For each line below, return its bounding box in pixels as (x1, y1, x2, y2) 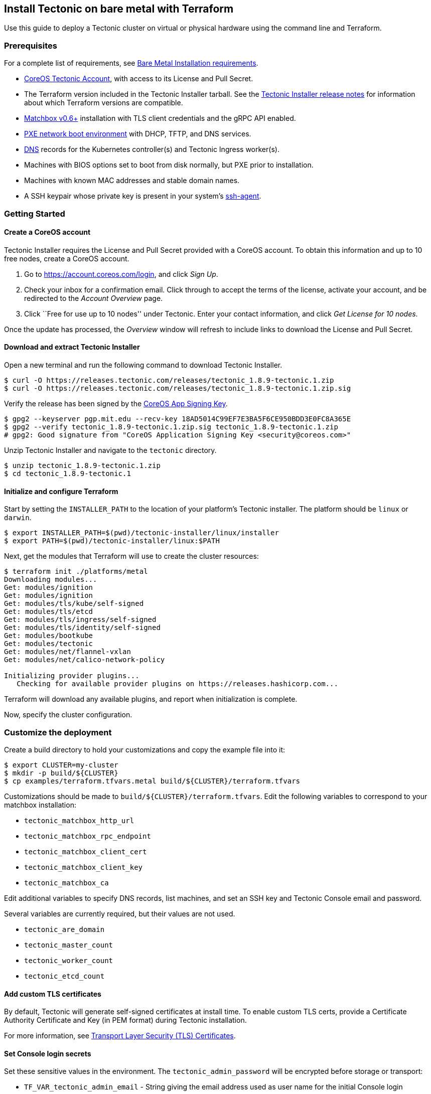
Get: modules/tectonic (4, 640, 93, 648)
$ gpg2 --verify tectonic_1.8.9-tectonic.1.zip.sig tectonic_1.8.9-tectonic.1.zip (4, 422, 338, 431)
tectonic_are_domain (24, 925, 105, 933)
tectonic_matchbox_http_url (24, 816, 134, 825)
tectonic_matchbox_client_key (24, 863, 143, 871)
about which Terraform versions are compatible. (24, 98, 183, 107)
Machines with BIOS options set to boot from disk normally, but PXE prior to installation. (24, 161, 314, 170)
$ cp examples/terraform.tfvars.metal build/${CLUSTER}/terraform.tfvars (4, 776, 301, 785)
